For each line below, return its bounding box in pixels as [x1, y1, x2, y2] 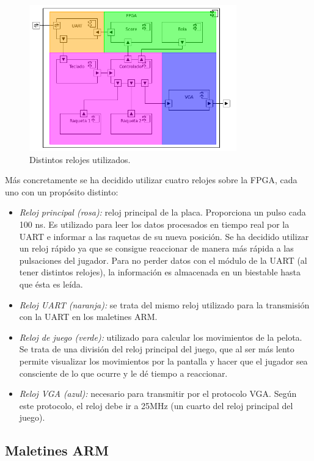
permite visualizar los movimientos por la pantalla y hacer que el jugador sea [19, 355, 308, 367]
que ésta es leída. [19, 278, 83, 291]
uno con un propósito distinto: [5, 185, 119, 198]
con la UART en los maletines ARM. [19, 310, 158, 323]
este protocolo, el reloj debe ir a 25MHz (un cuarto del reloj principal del [19, 399, 293, 412]
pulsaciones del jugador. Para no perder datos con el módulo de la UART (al [19, 253, 307, 266]
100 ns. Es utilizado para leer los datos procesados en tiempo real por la [19, 218, 290, 231]
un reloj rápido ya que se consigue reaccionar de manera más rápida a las [19, 242, 294, 255]
